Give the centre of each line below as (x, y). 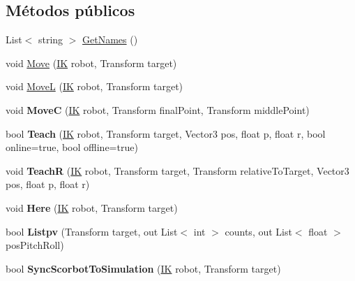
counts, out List (258, 231)
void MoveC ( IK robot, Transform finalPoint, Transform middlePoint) (158, 109)
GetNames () (110, 39)
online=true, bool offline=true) (72, 147)
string (51, 39)
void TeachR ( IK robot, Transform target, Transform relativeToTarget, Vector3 (177, 170)
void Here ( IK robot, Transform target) (92, 207)
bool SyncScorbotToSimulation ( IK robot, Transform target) (143, 268)
